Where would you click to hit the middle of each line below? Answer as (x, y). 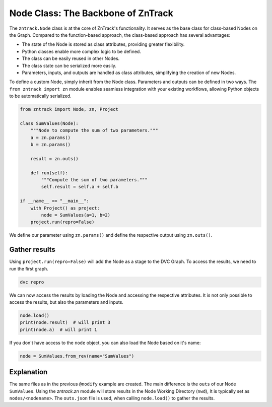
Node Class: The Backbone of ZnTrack (91, 13)
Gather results (32, 250)
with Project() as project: (65, 208)
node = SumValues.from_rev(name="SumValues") (77, 356)
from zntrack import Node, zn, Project (69, 109)
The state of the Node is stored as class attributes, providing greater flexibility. (103, 44)
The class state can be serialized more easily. (69, 65)
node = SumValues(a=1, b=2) (76, 215)
